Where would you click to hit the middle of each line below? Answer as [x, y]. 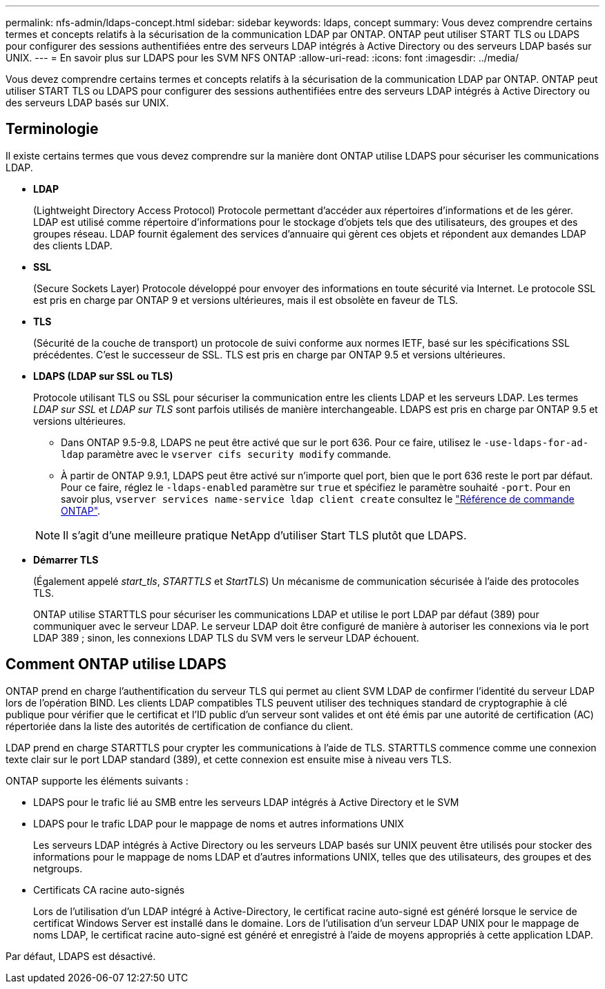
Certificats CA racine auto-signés [109, 890]
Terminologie [52, 129]
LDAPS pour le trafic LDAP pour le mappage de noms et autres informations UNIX [219, 823]
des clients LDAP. [73, 245]
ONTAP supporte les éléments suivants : [97, 780]
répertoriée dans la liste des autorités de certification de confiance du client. [180, 726]
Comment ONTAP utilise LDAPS [116, 664]
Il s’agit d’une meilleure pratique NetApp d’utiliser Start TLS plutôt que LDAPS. [265, 535]
